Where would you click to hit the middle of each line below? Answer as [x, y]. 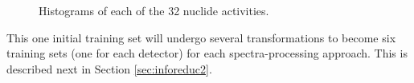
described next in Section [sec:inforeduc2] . [109, 68]
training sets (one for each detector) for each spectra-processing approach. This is [207, 53]
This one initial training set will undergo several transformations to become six [201, 37]
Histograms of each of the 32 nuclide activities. [154, 10]
